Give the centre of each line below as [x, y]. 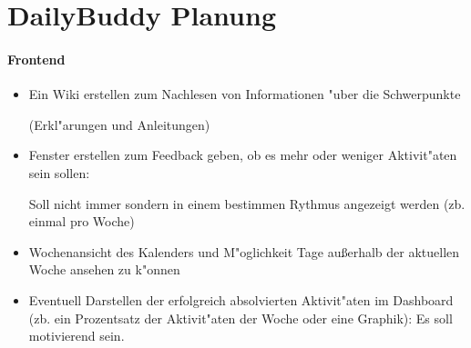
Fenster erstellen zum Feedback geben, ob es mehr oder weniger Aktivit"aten [243, 155]
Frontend [36, 59]
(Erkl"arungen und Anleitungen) [119, 124]
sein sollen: [59, 172]
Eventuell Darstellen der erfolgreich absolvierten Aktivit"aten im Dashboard [241, 299]
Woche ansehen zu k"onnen [104, 269]
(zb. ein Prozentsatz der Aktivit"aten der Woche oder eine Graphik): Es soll [241, 318]
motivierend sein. [77, 336]
